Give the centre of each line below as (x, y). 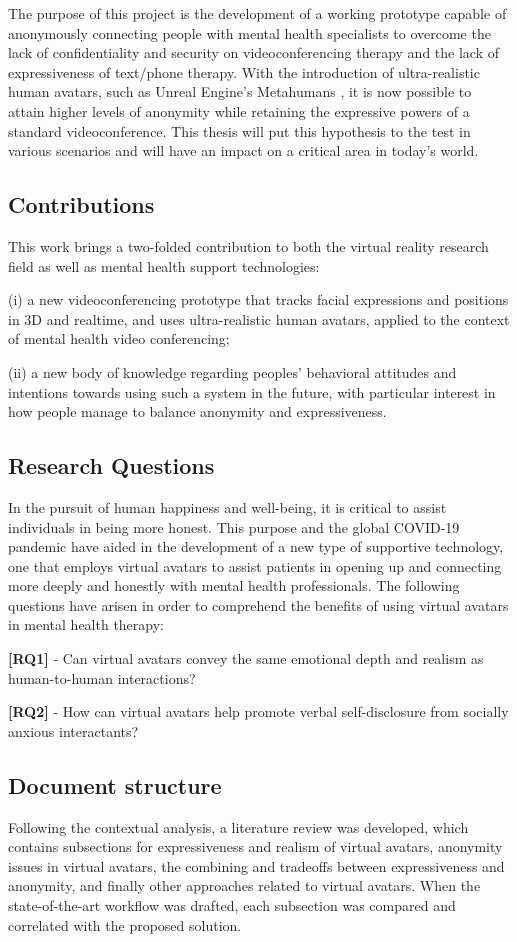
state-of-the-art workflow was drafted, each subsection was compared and (232, 905)
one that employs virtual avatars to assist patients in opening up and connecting (255, 565)
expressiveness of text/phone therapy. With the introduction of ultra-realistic (244, 71)
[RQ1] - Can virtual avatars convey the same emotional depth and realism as (246, 658)
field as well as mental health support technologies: (164, 265)
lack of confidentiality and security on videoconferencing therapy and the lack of (254, 52)
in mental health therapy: (86, 624)
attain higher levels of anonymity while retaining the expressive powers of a (239, 110)
